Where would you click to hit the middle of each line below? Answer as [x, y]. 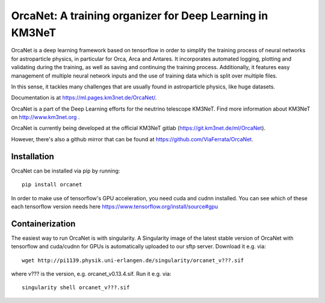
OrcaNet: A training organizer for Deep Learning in [140, 16]
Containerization [43, 223]
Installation [32, 156]
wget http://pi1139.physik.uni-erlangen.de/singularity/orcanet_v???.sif [133, 260]
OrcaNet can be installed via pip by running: [66, 171]
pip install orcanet [52, 185]
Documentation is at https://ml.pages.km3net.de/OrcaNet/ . [84, 98]
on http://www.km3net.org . [45, 117]
